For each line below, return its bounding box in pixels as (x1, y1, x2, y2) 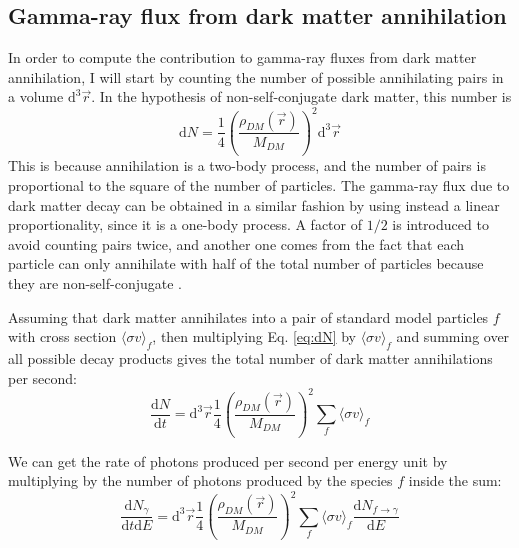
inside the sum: (408, 470, 502, 491)
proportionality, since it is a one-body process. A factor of (8, 214, 362, 235)
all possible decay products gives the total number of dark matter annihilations (8, 347, 493, 368)
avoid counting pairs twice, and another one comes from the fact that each (8, 233, 465, 254)
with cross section (8, 326, 117, 347)
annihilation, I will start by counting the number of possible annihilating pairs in (8, 66, 504, 87)
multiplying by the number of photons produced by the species (8, 470, 393, 491)
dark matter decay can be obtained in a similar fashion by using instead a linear (8, 194, 500, 215)
